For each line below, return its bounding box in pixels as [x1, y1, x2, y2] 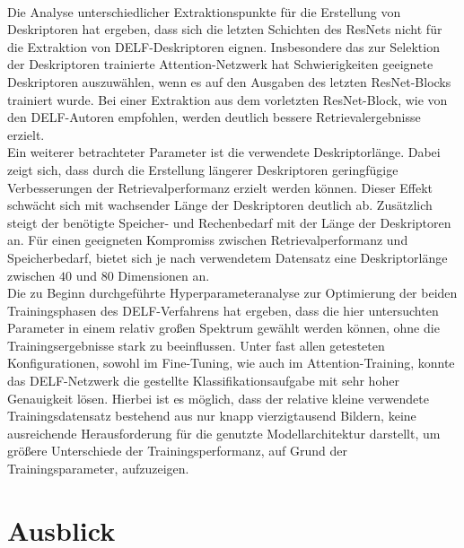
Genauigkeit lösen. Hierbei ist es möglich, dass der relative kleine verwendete [7, 388, 429, 407]
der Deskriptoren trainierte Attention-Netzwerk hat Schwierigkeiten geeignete [7, 55, 433, 74]
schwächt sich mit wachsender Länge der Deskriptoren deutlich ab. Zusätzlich [7, 196, 433, 214]
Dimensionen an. [118, 265, 210, 284]
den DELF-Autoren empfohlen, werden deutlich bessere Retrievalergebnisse [7, 108, 421, 126]
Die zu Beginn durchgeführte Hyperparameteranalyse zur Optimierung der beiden [7, 283, 458, 302]
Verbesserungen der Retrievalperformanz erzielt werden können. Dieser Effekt [7, 178, 433, 196]
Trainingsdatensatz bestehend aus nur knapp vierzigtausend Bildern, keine [7, 406, 416, 425]
